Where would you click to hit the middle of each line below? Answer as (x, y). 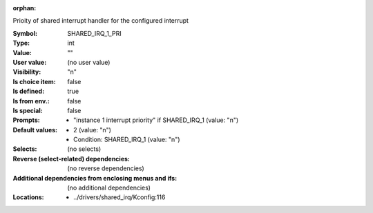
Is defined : (29, 91)
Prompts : (27, 120)
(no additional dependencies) (109, 188)
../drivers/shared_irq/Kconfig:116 (119, 197)
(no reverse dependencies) (106, 168)
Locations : (28, 197)
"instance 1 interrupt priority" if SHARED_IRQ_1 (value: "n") (156, 120)
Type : (21, 43)
